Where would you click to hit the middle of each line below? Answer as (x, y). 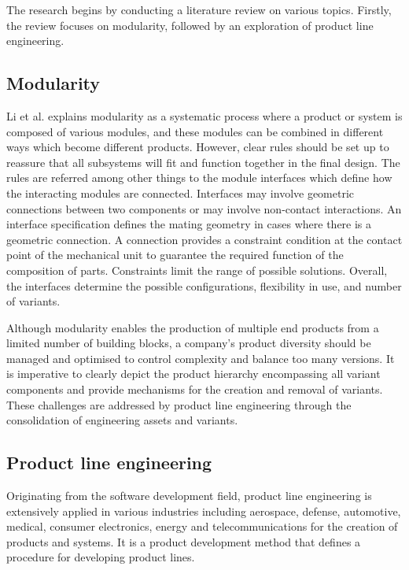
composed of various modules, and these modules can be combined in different (195, 131)
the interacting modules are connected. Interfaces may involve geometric (181, 192)
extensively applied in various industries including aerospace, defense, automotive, (204, 511)
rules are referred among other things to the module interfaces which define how (199, 178)
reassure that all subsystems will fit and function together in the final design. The (203, 162)
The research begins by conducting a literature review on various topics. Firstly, (199, 9)
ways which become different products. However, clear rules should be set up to (198, 147)
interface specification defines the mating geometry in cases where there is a (189, 224)
